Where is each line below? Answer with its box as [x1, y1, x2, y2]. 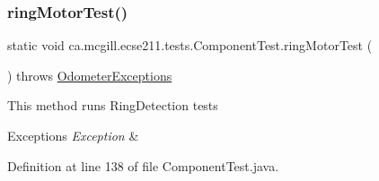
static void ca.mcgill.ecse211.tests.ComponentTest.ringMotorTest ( [7, 36, 373, 55]
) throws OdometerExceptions [7, 65, 172, 84]
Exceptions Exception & [7, 126, 139, 144]
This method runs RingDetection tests [7, 96, 218, 115]
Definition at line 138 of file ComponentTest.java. [7, 156, 279, 175]
